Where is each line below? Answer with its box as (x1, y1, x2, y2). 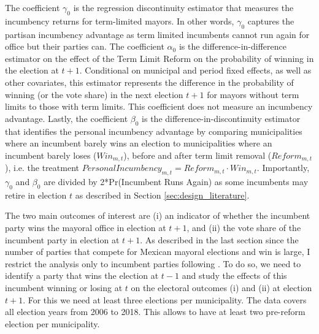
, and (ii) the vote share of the (186, 221, 301, 233)
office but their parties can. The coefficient (5, 40, 164, 53)
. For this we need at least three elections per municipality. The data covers (23, 293, 307, 306)
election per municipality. (5, 317, 100, 330)
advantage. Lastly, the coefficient (5, 112, 128, 124)
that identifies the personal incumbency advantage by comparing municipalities (5, 124, 302, 137)
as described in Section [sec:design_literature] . (75, 188, 250, 201)
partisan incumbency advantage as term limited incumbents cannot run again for (5, 28, 310, 40)
